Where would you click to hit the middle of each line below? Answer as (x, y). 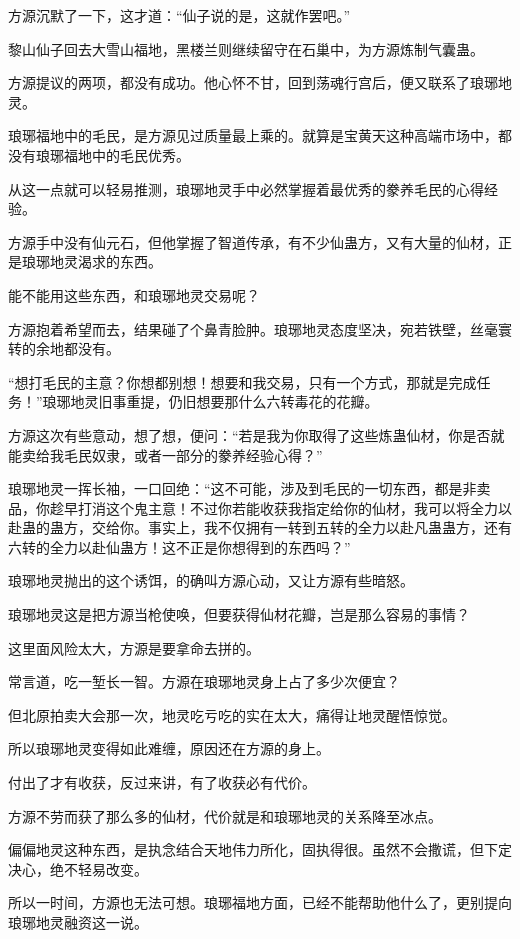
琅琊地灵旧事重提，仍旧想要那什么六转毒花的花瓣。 (210, 401)
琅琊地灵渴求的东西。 (91, 261)
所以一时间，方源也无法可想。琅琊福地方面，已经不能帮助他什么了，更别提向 (260, 902)
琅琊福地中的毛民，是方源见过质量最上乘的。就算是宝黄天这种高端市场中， (253, 135)
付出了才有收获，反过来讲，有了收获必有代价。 (162, 782)
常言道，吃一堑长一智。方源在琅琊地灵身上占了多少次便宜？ (204, 681)
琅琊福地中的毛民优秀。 (112, 154)
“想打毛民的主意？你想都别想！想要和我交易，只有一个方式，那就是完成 (242, 381)
